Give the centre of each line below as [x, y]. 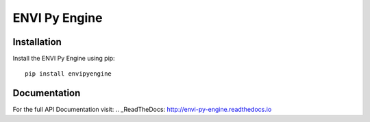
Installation [37, 42]
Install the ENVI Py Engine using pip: [64, 59]
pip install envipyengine [69, 74]
